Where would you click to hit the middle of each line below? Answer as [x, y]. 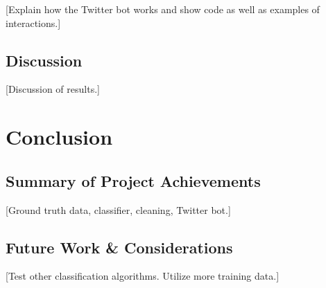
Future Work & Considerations [119, 247]
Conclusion [59, 137]
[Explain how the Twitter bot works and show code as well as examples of [163, 9]
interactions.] [33, 22]
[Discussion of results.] [53, 89]
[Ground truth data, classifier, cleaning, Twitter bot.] [118, 209]
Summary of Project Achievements [133, 180]
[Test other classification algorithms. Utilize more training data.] [143, 276]
